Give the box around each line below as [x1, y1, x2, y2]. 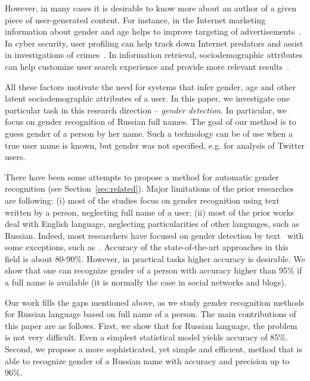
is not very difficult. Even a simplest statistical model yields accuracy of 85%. [5, 331, 288, 343]
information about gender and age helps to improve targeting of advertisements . [5, 25, 302, 38]
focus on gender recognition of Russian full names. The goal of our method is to [5, 115, 296, 128]
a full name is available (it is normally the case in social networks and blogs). [5, 276, 287, 288]
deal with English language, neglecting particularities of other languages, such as [5, 217, 299, 230]
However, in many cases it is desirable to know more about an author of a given [5, 2, 297, 14]
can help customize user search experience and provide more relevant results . [5, 60, 290, 72]
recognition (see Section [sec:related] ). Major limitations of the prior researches [5, 182, 294, 195]
